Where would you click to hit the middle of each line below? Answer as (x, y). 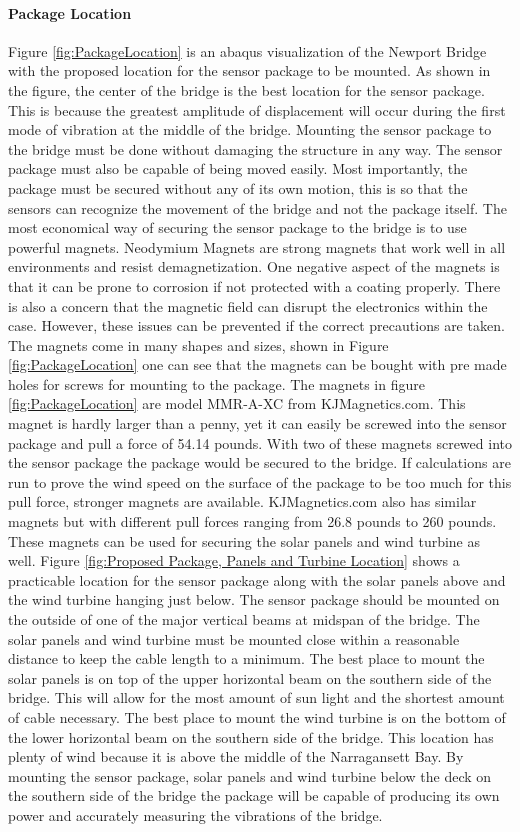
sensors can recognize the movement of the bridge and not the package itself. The (257, 207)
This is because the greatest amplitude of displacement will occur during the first (257, 109)
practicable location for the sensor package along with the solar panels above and (257, 579)
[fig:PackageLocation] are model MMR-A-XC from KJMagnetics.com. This (237, 403)
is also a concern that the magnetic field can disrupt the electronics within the (248, 305)
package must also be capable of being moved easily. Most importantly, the (238, 168)
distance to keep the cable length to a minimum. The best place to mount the (246, 658)
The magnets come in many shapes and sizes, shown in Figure (198, 344)
